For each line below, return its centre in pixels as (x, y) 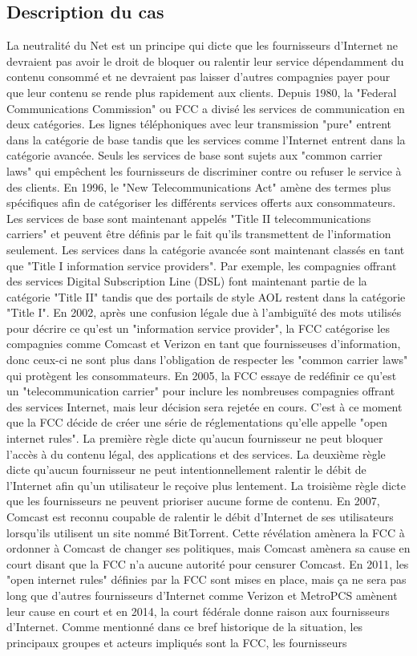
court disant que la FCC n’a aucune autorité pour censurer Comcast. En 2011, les (208, 563)
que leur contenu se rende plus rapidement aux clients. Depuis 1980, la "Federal (202, 92)
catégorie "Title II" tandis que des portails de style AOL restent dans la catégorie (206, 296)
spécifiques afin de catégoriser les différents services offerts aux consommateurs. (201, 202)
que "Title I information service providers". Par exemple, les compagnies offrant (202, 265)
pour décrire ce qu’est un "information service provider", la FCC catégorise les (198, 328)
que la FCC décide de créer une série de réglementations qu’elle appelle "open (197, 422)
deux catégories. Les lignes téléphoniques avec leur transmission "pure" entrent (199, 124)
